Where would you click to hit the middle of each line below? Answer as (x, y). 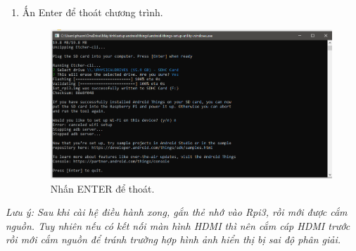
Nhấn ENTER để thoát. (102, 188)
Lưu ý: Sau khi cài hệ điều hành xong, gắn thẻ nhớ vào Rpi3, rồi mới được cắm (177, 212)
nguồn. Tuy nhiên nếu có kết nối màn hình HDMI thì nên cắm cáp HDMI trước (178, 225)
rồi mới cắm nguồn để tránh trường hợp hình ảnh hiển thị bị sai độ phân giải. (173, 239)
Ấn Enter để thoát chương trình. (93, 12)
